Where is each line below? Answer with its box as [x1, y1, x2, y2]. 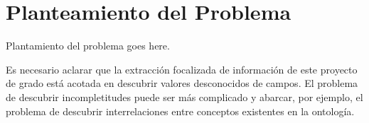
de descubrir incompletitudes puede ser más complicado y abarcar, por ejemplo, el [6, 89, 363, 104]
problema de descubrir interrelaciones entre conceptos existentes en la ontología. [6, 103, 355, 118]
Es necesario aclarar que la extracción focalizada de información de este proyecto [6, 61, 358, 76]
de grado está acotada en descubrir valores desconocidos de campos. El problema [6, 76, 358, 90]
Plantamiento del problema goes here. [6, 38, 170, 53]
